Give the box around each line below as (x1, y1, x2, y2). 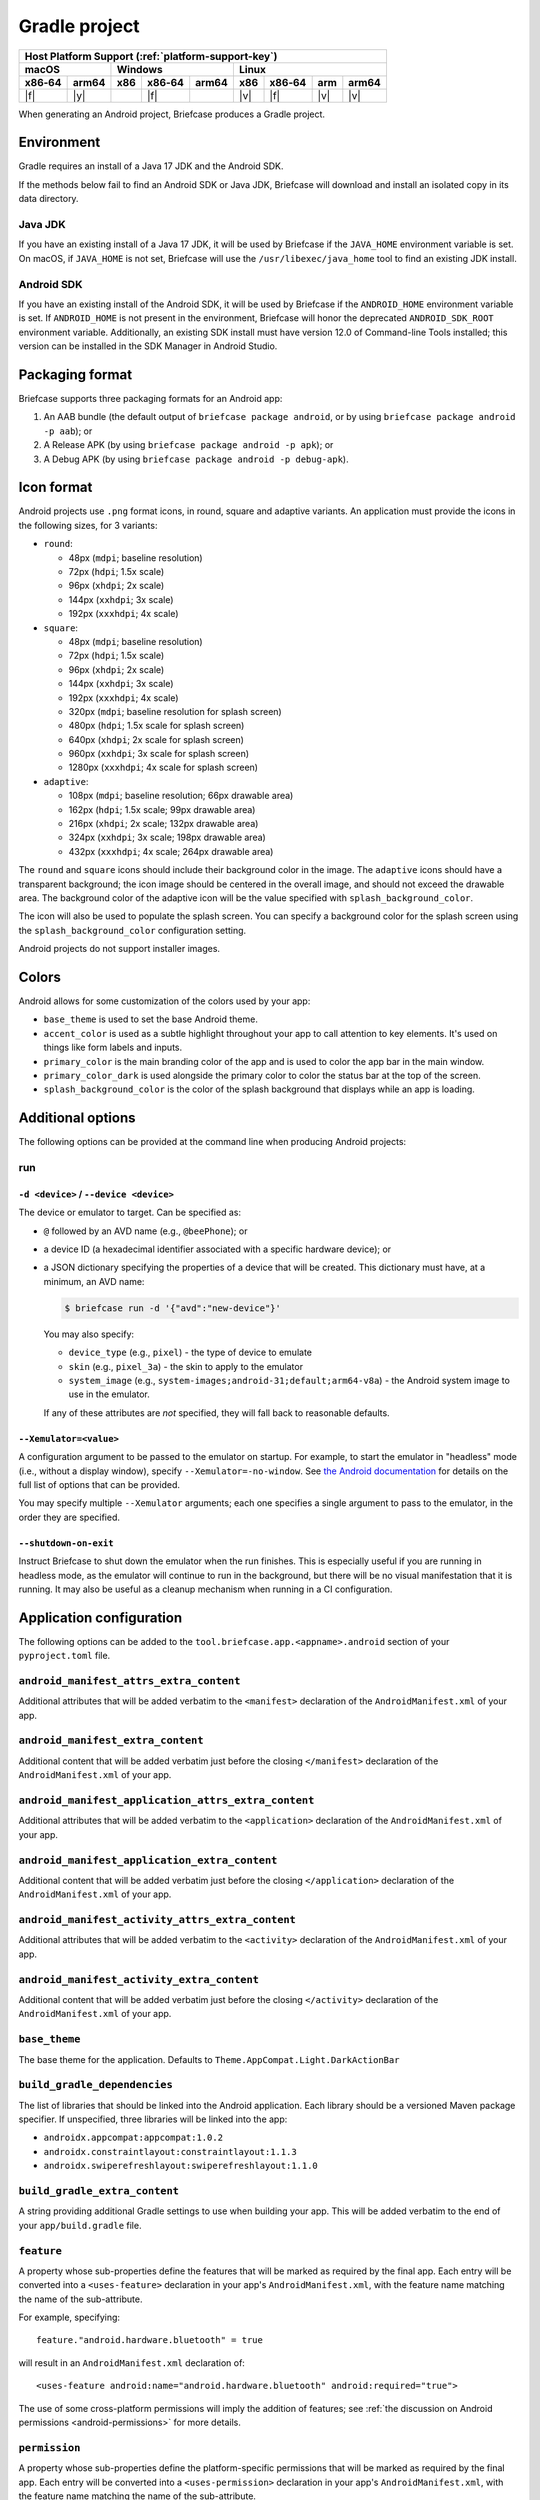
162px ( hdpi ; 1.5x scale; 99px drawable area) (68, 803, 256, 815)
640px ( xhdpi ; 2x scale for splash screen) (68, 733, 245, 745)
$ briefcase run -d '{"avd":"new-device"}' (64, 1302, 282, 1314)
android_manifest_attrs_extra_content (18, 1674, 241, 1687)
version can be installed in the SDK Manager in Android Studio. (18, 340, 278, 352)
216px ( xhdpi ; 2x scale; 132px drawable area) (68, 818, 259, 830)
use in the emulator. (68, 1388, 150, 1400)
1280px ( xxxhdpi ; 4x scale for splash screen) (68, 761, 259, 774)
